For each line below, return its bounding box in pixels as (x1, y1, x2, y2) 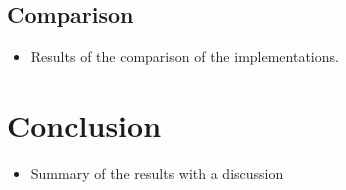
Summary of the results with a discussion (30, 162, 284, 183)
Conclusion (7, 104, 162, 145)
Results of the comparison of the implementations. (30, 46, 339, 67)
